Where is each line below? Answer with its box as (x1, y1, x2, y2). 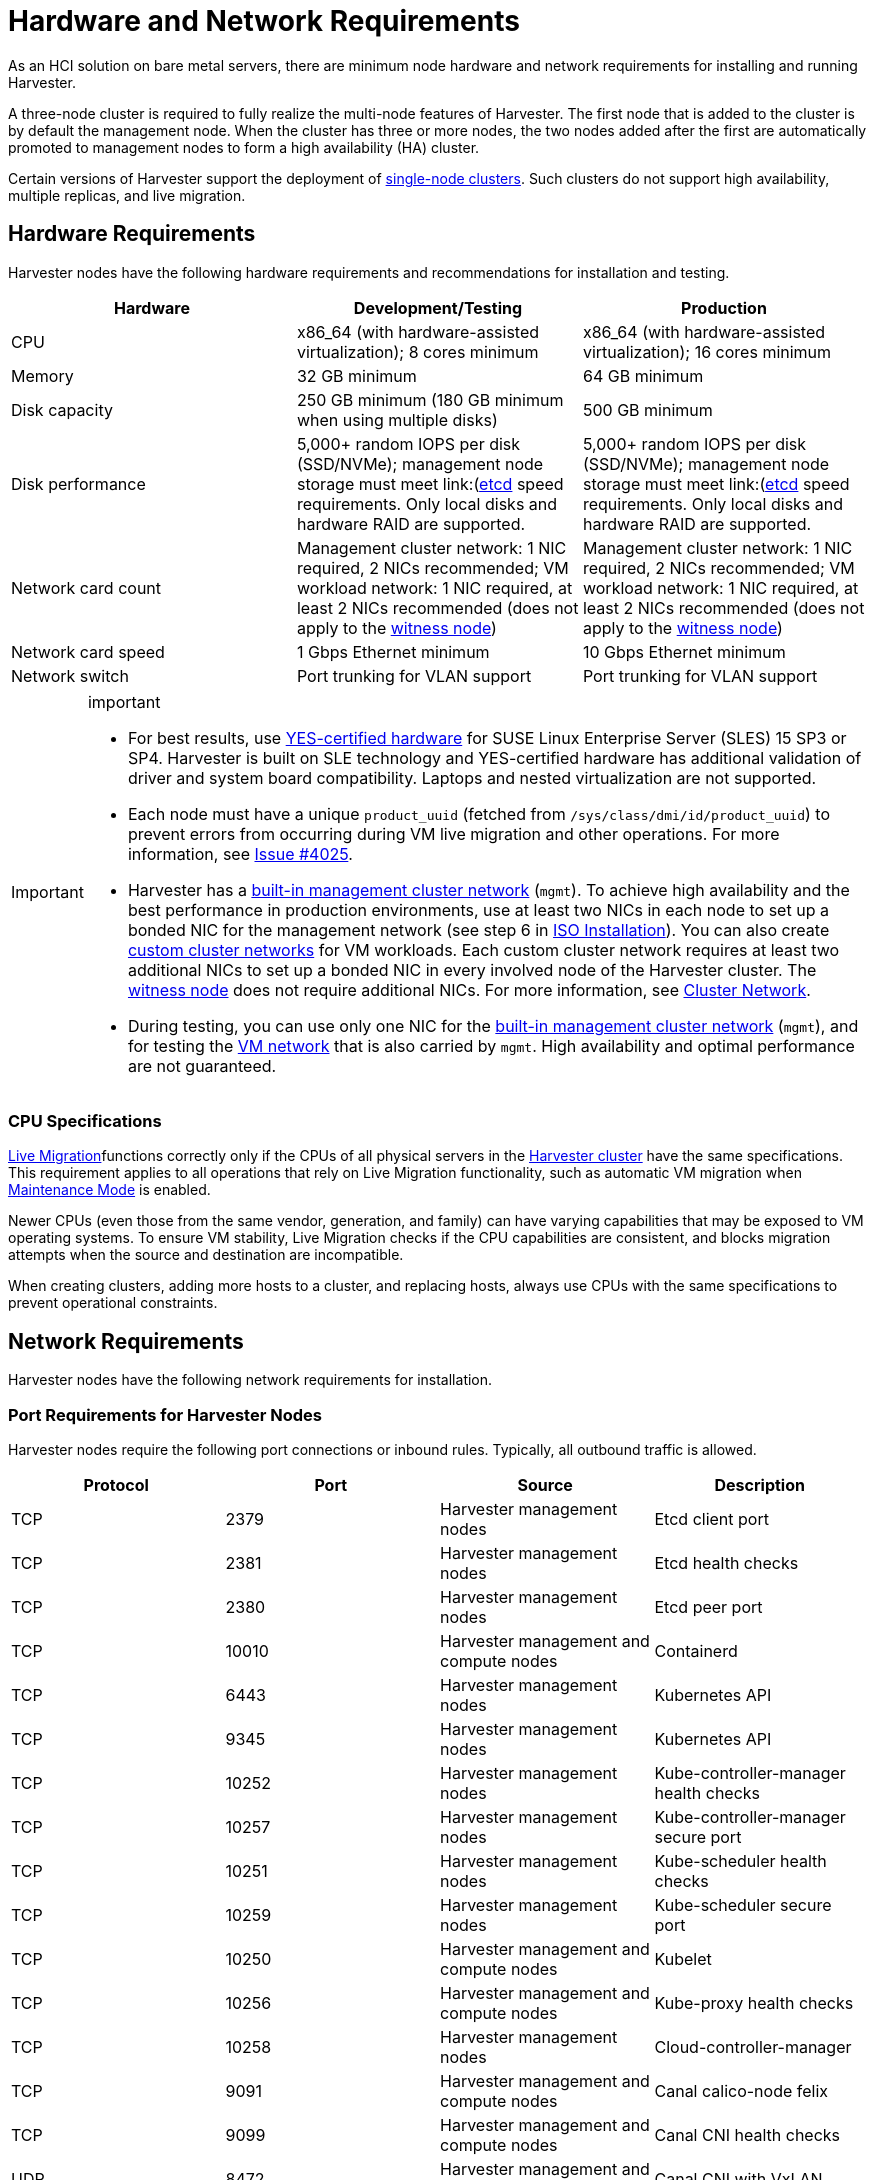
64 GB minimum (582, 365, 704, 386)
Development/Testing (353, 297, 523, 318)
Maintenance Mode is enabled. (8, 1181, 211, 1199)
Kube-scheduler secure (654, 1894, 832, 1915)
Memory (11, 365, 74, 386)
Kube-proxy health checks (654, 1992, 854, 2013)
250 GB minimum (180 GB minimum (296, 389, 564, 410)
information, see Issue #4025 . (127, 843, 353, 864)
